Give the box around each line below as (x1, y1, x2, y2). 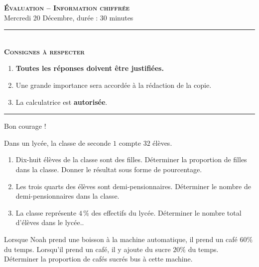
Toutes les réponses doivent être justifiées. (15, 63, 164, 73)
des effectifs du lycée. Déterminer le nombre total (91, 207, 242, 218)
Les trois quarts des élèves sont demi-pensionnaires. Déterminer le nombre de (15, 181, 251, 191)
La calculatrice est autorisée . (15, 96, 108, 107)
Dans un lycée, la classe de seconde (4, 137, 111, 148)
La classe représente (15, 207, 77, 218)
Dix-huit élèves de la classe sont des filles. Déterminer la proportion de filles (15, 154, 247, 165)
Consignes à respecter (4, 46, 85, 56)
